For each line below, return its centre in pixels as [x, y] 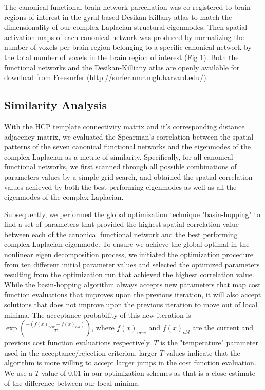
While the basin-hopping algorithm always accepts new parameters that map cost [132, 284]
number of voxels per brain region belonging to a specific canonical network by [128, 47]
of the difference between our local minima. [72, 383]
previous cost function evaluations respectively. [78, 343]
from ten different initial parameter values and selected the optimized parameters [132, 264]
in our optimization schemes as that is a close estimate [169, 373]
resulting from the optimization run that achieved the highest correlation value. [129, 274]
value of [54, 373]
